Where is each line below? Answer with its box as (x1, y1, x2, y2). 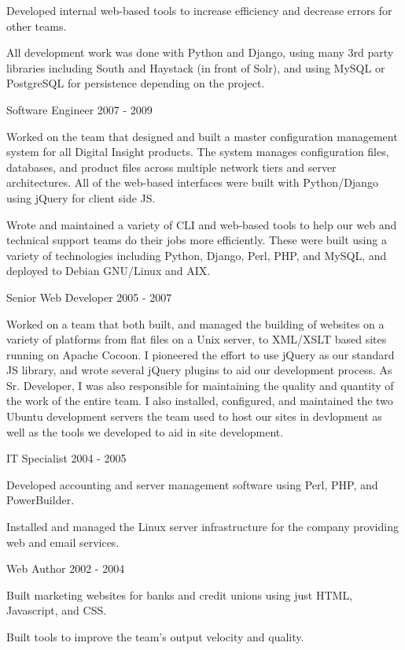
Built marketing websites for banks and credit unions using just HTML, (6, 586, 353, 603)
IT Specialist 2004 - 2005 (6, 450, 127, 466)
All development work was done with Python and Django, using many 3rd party (6, 44, 394, 61)
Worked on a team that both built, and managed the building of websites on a (6, 315, 385, 332)
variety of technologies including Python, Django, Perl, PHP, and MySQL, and (6, 247, 387, 263)
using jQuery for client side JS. (6, 189, 156, 206)
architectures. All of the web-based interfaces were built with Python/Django (6, 174, 378, 191)
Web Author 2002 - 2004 (6, 560, 125, 577)
